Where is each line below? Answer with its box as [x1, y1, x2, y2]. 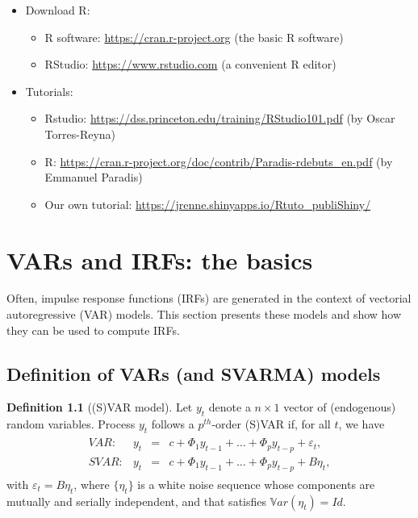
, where [73, 475, 110, 492]
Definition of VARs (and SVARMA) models [6, 361, 381, 386]
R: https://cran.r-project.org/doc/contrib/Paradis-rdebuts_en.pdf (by [44, 152, 393, 169]
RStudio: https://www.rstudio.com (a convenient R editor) [44, 56, 336, 73]
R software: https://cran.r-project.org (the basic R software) [44, 28, 344, 45]
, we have [338, 416, 385, 432]
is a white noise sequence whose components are [137, 475, 375, 492]
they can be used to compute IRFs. [6, 321, 180, 338]
